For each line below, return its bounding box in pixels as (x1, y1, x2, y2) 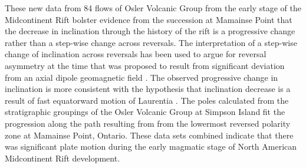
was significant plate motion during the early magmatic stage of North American (5, 140, 297, 153)
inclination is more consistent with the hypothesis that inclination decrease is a (5, 83, 291, 95)
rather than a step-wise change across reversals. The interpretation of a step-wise (5, 36, 297, 48)
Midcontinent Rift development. (5, 151, 120, 164)
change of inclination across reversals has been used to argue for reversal (5, 48, 266, 60)
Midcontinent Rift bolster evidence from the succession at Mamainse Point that (5, 13, 292, 25)
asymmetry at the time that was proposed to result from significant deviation (5, 59, 285, 71)
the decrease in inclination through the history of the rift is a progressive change (5, 25, 295, 37)
